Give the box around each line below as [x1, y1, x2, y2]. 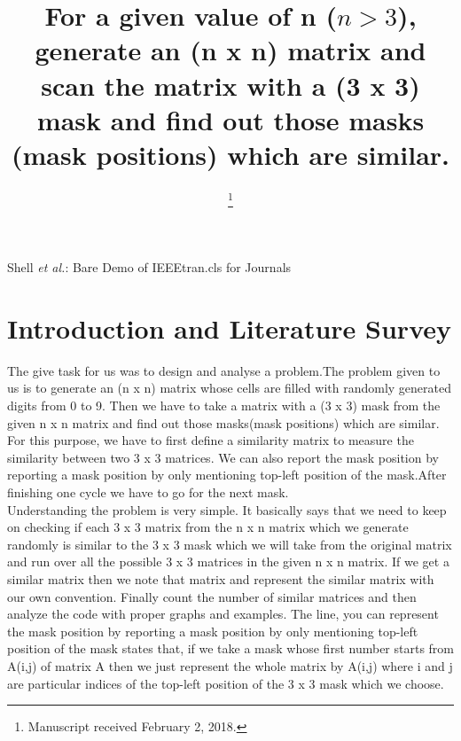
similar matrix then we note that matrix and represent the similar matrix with [7, 569, 434, 588]
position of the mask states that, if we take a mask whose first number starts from [7, 639, 455, 658]
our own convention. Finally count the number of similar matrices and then [7, 587, 417, 605]
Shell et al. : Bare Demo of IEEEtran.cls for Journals [7, 258, 292, 277]
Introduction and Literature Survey [7, 309, 451, 346]
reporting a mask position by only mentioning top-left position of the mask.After [7, 465, 447, 484]
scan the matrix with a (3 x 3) [41, 66, 420, 103]
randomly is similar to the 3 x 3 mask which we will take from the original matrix [7, 534, 452, 553]
